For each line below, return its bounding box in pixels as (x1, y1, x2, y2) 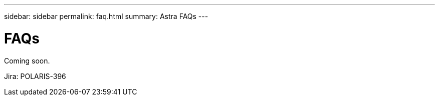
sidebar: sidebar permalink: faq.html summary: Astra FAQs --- (4, 12, 208, 20)
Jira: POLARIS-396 (4, 71, 66, 80)
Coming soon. (4, 56, 50, 65)
